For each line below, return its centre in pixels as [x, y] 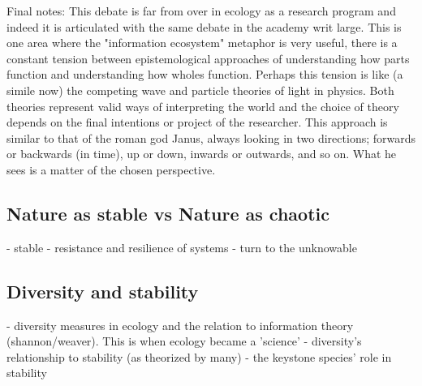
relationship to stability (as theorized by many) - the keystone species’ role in [199, 356]
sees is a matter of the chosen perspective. [111, 169]
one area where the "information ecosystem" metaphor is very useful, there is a [202, 43]
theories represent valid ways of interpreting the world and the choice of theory [203, 106]
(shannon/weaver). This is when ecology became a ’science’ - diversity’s [184, 341]
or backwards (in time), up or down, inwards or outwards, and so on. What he [202, 154]
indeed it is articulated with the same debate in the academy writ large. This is [204, 26]
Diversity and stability [103, 291]
